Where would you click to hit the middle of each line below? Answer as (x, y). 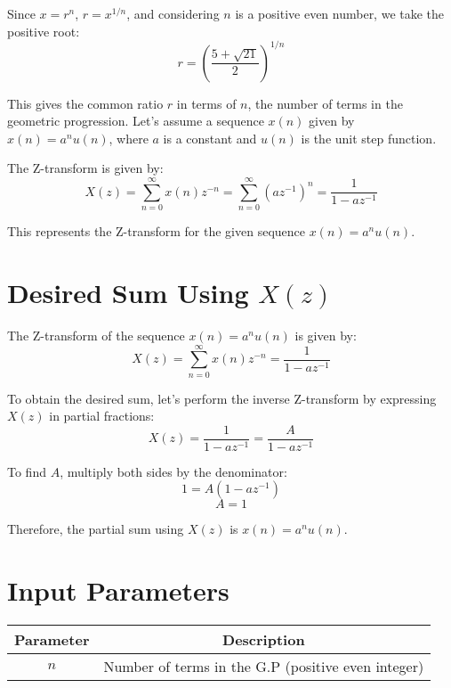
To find (27, 471)
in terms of (206, 103)
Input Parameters (118, 590)
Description (264, 640)
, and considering (173, 13)
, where (129, 138)
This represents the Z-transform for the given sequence (156, 231)
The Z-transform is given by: (85, 168)
